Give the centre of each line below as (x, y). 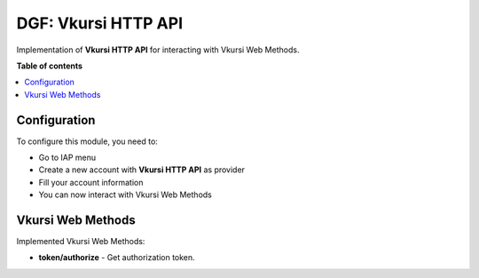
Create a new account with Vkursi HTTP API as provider (142, 170)
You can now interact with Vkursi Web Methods (125, 195)
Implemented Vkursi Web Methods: (81, 242)
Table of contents (50, 66)
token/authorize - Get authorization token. (117, 258)
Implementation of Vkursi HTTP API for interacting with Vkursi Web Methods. (158, 50)
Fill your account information (91, 182)
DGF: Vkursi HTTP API (100, 23)
